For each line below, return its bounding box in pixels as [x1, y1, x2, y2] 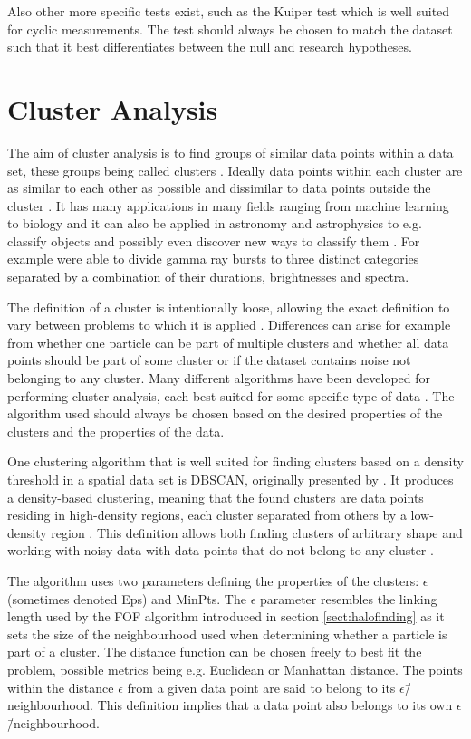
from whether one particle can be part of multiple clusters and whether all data [7, 332, 449, 351]
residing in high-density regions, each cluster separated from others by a [7, 505, 407, 524]
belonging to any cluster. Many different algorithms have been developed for [7, 369, 430, 388]
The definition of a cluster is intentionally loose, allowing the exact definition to [7, 297, 450, 316]
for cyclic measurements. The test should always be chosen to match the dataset [7, 19, 453, 38]
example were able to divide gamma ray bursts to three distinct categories [7, 249, 419, 268]
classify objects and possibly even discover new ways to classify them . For [7, 231, 420, 250]
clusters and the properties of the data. [7, 421, 225, 440]
